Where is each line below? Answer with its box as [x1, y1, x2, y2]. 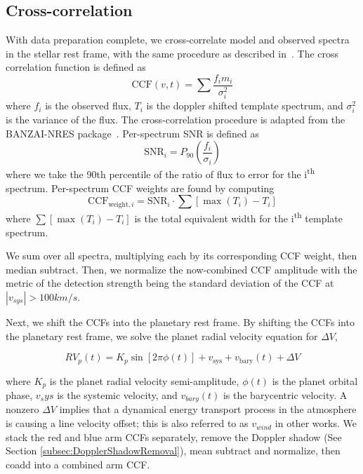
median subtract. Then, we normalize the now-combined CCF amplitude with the [6, 262, 357, 276]
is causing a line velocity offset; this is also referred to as [6, 416, 249, 431]
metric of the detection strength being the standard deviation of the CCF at [6, 276, 334, 290]
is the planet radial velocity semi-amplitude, [49, 373, 239, 388]
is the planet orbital [272, 373, 358, 388]
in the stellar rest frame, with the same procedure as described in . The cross [6, 46, 339, 60]
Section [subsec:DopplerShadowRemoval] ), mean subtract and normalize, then [6, 443, 341, 458]
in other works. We [275, 416, 357, 431]
